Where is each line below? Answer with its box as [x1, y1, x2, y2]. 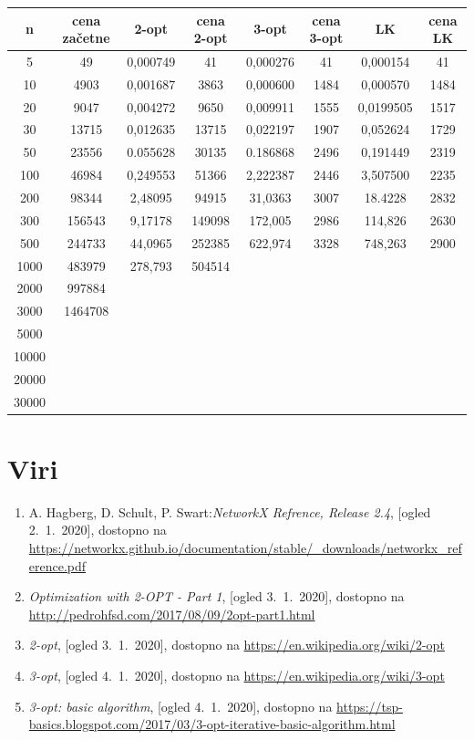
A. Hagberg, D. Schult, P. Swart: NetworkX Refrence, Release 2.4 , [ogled [28, 502, 431, 521]
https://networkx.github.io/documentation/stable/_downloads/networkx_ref [28, 538, 462, 557]
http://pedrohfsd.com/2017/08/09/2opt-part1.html [28, 604, 315, 623]
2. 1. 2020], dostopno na [28, 520, 167, 539]
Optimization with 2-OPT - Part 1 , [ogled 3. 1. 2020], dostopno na [28, 587, 405, 606]
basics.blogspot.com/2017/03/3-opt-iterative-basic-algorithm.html [28, 714, 396, 734]
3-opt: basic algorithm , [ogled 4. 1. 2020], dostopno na [28, 696, 333, 715]
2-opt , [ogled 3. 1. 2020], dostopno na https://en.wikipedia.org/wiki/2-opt [28, 635, 445, 654]
